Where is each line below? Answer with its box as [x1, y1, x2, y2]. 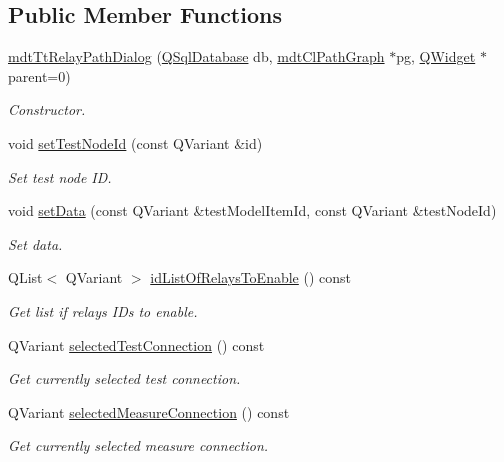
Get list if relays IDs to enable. [8, 300, 198, 321]
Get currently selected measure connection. [8, 435, 269, 456]
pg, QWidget [396, 46, 476, 67]
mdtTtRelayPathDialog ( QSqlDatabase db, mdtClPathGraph [8, 46, 385, 67]
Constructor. [8, 99, 86, 120]
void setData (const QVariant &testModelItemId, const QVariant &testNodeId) [8, 200, 497, 221]
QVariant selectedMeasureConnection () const [8, 401, 290, 422]
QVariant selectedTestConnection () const [8, 334, 265, 355]
